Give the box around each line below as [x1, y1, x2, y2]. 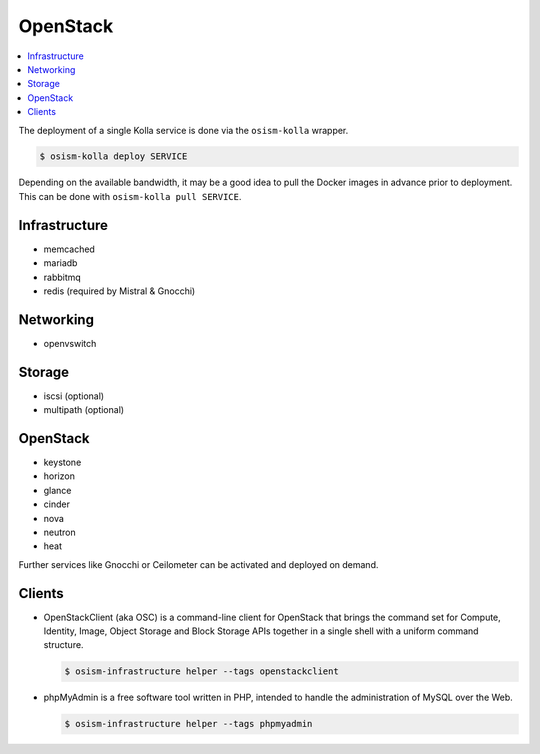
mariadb [43, 257, 78, 269]
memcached [43, 243, 95, 255]
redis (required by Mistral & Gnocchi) [43, 285, 196, 297]
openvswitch [43, 337, 97, 349]
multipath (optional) [43, 404, 125, 416]
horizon [43, 470, 75, 482]
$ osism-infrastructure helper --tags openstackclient [64, 666, 339, 677]
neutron [43, 526, 76, 538]
